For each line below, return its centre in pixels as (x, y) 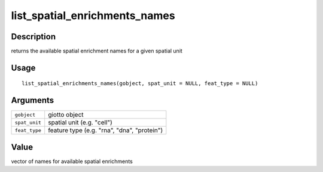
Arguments (33, 100)
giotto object (66, 115)
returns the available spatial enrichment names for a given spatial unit (97, 51)
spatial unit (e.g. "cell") (80, 123)
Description (33, 37)
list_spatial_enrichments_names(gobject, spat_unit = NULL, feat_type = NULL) (140, 84)
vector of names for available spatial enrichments (72, 161)
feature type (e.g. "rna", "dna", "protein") (106, 130)
